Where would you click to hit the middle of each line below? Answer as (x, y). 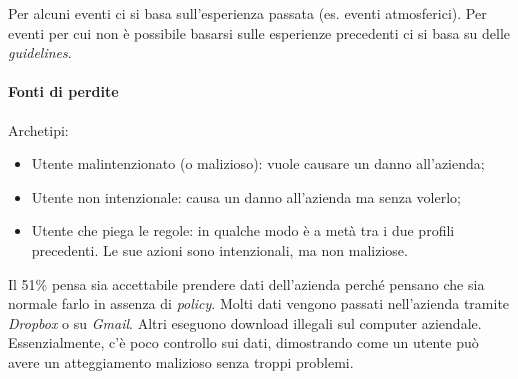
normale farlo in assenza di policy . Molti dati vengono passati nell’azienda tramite (259, 303)
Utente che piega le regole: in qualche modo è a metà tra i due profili (243, 230)
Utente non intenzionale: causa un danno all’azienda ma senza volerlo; (246, 196)
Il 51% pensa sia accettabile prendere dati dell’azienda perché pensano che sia (246, 283)
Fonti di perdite (63, 91)
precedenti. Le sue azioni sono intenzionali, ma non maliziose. (219, 249)
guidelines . (40, 52)
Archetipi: (38, 129)
